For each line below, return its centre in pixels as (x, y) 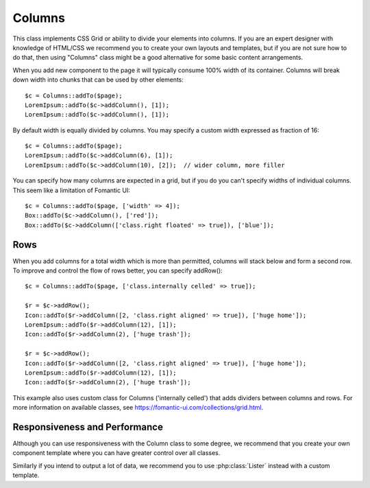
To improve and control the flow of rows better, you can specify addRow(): (118, 270)
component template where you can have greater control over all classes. (116, 453)
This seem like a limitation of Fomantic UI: (71, 190)
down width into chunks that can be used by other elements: (98, 80)
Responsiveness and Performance (88, 427)
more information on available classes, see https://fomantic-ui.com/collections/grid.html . (138, 408)
